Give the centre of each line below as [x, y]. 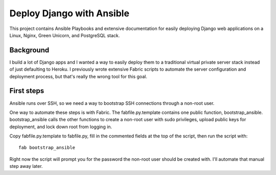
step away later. [26, 166]
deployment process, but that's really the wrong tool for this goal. [78, 76]
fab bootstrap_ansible [47, 148]
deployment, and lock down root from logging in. [61, 127]
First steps [27, 91]
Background [29, 50]
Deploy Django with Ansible [70, 13]
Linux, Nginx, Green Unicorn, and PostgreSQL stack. [65, 35]
